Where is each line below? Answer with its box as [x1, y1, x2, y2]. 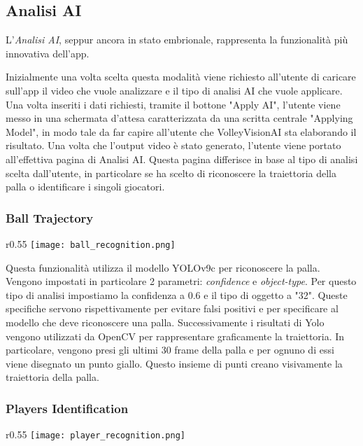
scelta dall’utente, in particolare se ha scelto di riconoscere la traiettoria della [6, 165, 337, 180]
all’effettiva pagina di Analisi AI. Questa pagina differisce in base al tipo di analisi [6, 151, 358, 166]
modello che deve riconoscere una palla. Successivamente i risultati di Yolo [6, 314, 325, 329]
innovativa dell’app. [6, 46, 90, 60]
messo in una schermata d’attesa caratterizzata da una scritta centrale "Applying [6, 111, 353, 125]
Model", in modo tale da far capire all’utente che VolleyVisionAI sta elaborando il [6, 124, 357, 139]
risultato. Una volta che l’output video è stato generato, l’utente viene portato [6, 138, 341, 153]
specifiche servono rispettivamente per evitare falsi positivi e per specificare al [6, 301, 339, 316]
